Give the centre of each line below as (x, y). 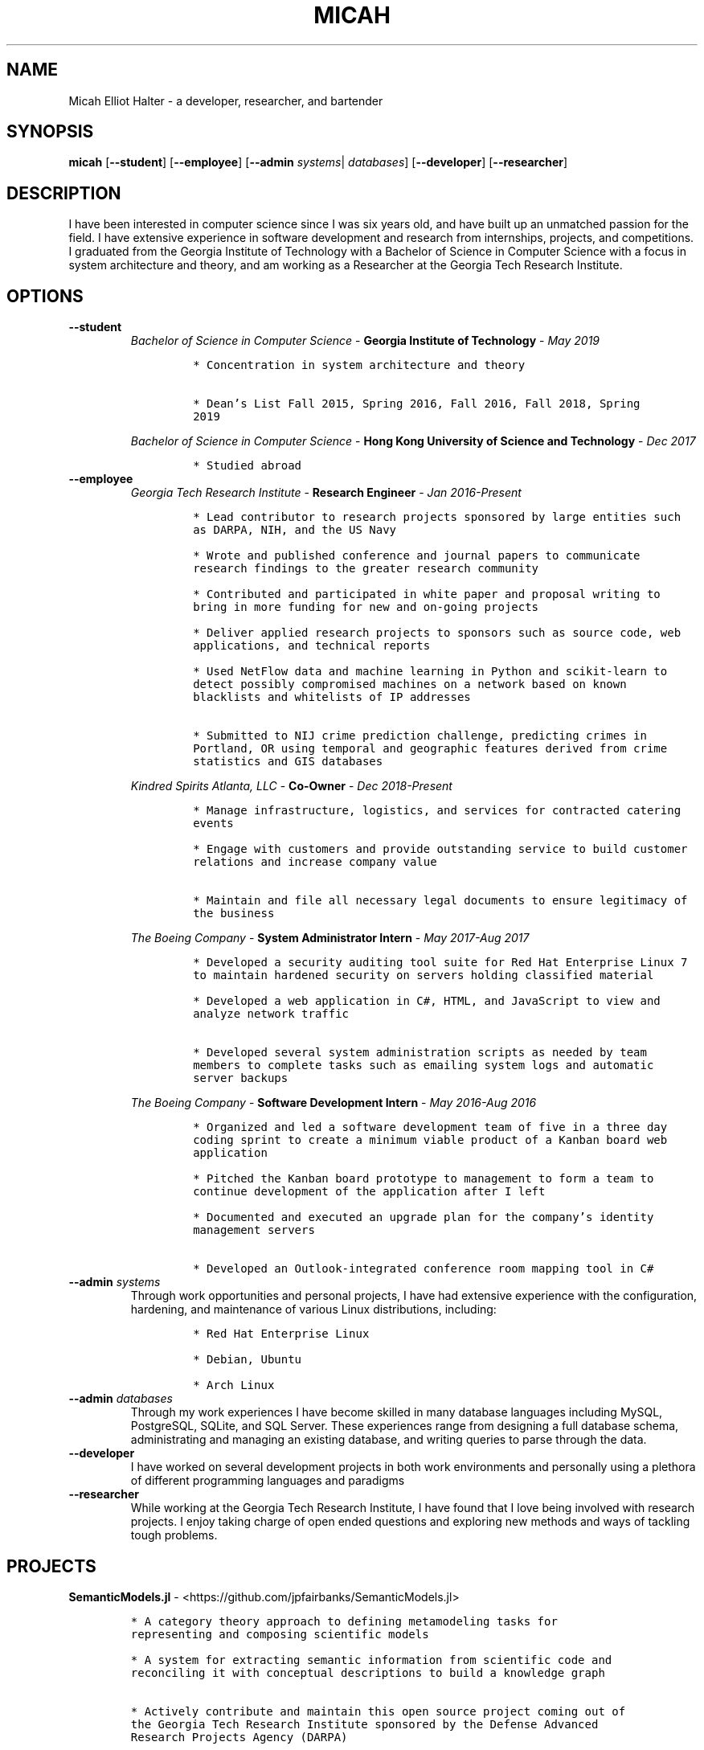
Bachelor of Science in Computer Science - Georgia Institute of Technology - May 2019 (365, 341)
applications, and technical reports (312, 646)
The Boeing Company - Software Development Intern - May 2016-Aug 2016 (334, 1103)
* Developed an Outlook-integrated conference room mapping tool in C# (424, 1269)
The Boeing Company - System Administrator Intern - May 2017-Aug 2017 (330, 938)
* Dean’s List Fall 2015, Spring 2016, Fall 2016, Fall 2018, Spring (417, 404)
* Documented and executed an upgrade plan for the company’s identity (424, 1217)
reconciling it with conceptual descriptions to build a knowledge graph (368, 1672)
